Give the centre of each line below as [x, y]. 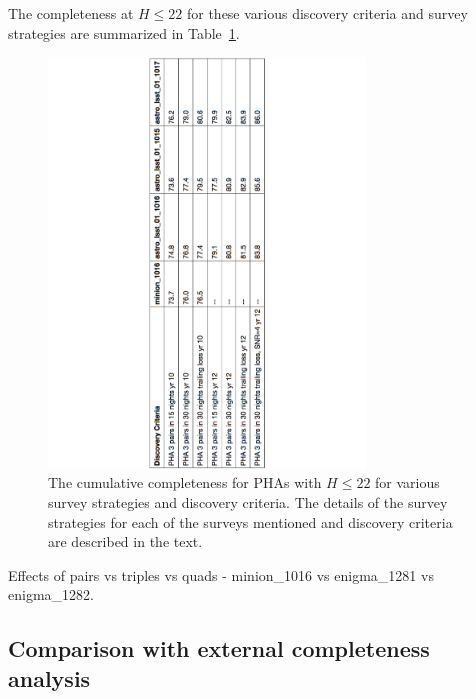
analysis [49, 677]
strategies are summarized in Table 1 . [124, 32]
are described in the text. [125, 541]
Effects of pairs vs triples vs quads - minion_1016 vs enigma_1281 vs [221, 574]
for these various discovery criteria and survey [327, 13]
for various [407, 482]
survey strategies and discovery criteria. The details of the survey [248, 502]
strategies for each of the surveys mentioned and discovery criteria [250, 521]
